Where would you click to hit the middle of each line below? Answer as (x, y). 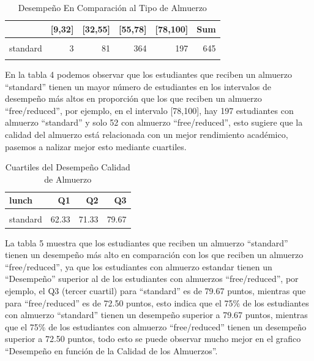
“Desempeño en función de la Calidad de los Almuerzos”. (111, 350)
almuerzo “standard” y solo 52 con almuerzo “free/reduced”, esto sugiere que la (154, 122)
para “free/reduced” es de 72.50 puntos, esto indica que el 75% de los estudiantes (157, 302)
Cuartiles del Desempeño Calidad (68, 167)
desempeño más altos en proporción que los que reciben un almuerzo (133, 98)
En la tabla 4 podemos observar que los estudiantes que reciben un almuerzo (148, 74)
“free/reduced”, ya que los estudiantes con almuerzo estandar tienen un (139, 266)
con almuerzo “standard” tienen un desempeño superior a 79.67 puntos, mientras (156, 315)
